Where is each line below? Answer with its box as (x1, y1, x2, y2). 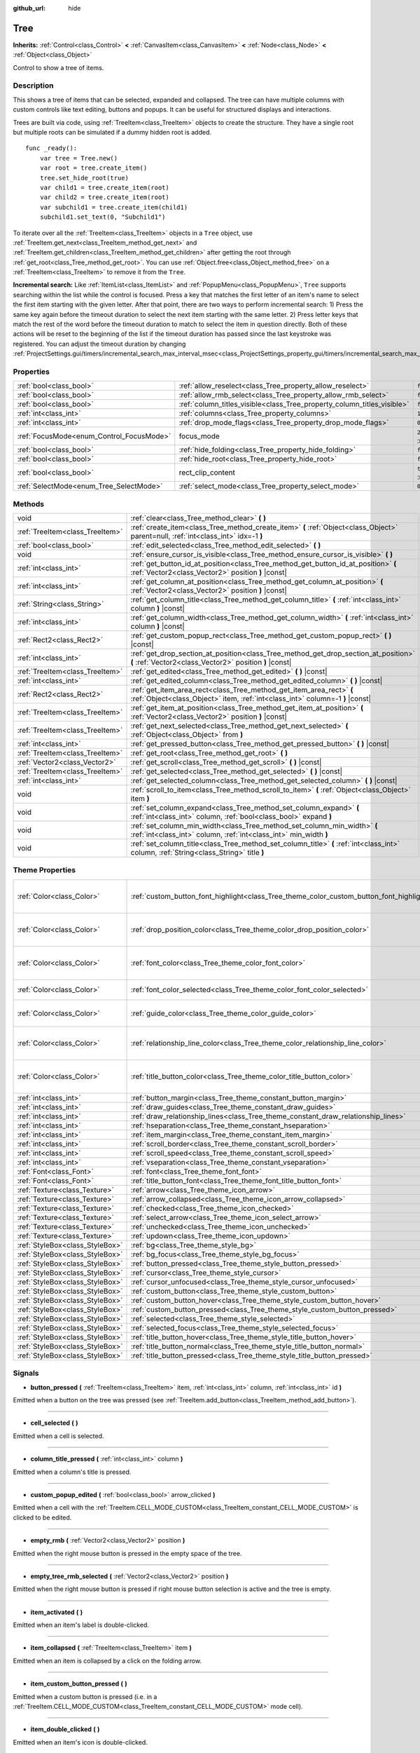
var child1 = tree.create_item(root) (39, 183, 169, 191)
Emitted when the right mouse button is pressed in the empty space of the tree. (13, 1549, 242, 1557)
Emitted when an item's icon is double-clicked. (13, 1738, 148, 1746)
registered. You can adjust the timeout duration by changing (13, 339, 186, 348)
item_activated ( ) (30, 1608, 83, 1616)
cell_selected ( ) (30, 1419, 78, 1427)
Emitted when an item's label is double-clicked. (13, 1620, 150, 1630)
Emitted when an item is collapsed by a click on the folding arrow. (13, 1656, 202, 1665)
